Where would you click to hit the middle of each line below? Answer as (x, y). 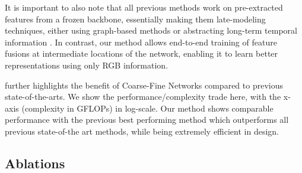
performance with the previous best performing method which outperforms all (147, 120)
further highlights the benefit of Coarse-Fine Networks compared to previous (144, 85)
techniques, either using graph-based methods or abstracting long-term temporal (151, 30)
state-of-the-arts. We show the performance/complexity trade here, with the (143, 97)
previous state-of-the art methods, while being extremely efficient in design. (142, 131)
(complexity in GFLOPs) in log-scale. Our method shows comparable (147, 108)
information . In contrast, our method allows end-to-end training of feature (141, 42)
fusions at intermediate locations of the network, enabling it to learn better (142, 53)
